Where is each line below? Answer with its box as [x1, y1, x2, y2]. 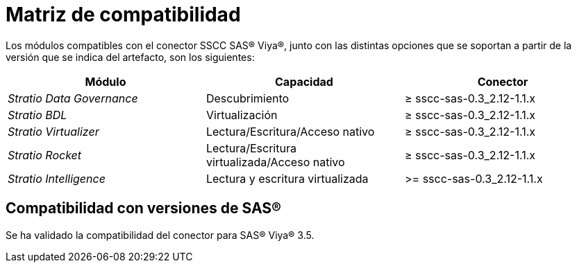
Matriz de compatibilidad [6, 3, 241, 26]
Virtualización [206, 107, 278, 122]
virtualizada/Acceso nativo [206, 154, 345, 169]
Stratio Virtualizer [8, 124, 99, 139]
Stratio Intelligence [8, 171, 106, 186]
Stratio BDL [8, 107, 67, 122]
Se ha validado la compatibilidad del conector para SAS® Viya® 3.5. [6, 229, 315, 241]
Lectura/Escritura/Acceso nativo [206, 124, 375, 139]
